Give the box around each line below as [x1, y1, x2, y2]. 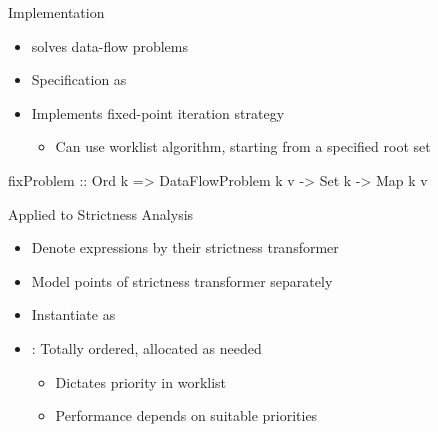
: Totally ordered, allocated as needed [31, 337, 262, 358]
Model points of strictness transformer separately [31, 270, 333, 291]
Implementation [8, 2, 105, 22]
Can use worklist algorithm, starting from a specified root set [55, 136, 431, 157]
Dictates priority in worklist [55, 371, 227, 392]
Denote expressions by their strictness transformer [31, 237, 339, 258]
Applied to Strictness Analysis [8, 203, 194, 224]
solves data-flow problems [31, 35, 188, 56]
